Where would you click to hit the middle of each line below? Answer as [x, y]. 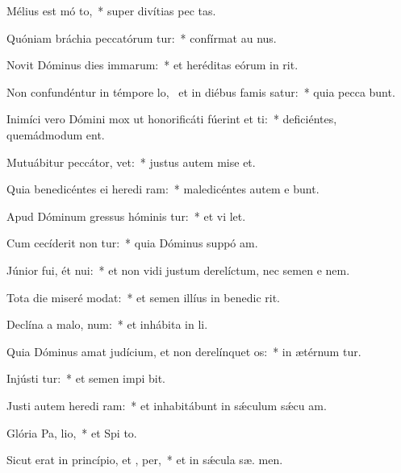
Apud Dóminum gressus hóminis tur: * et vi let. [126, 216]
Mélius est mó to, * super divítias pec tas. [111, 10]
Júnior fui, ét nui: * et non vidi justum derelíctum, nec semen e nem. [178, 270]
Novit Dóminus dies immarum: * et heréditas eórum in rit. [152, 65]
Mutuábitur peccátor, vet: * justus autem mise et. [131, 162]
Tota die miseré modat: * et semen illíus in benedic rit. [144, 297]
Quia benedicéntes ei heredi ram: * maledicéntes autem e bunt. [163, 189]
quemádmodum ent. [56, 134]
